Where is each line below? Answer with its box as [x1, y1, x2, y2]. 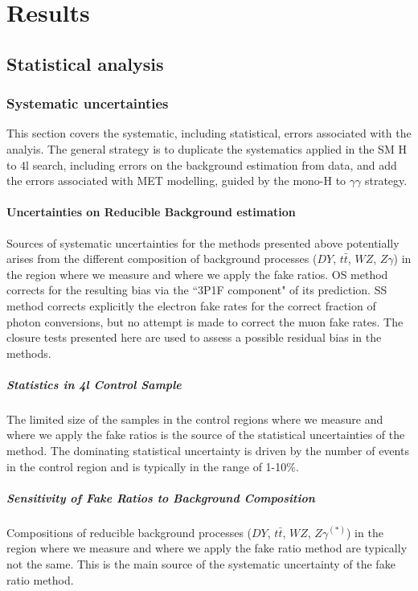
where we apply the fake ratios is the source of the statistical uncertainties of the [6, 426, 405, 443]
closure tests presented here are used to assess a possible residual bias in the [6, 329, 382, 346]
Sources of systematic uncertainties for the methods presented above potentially [6, 234, 400, 251]
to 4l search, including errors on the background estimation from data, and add [6, 156, 397, 173]
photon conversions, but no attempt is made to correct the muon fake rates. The [6, 313, 404, 330]
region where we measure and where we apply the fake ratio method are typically [6, 540, 408, 556]
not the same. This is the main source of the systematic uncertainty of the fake [6, 555, 395, 572]
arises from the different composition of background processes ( [6, 250, 318, 267]
